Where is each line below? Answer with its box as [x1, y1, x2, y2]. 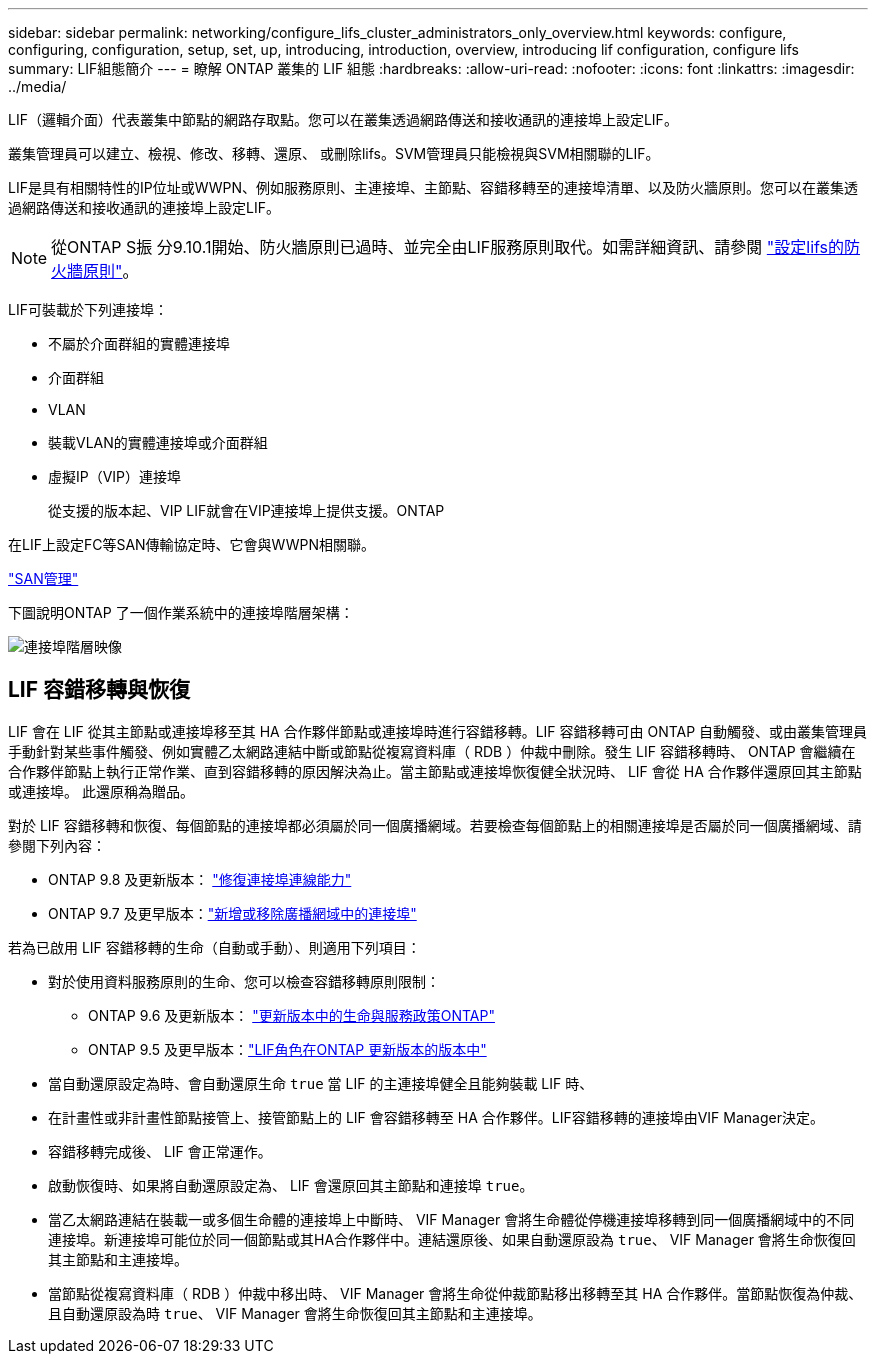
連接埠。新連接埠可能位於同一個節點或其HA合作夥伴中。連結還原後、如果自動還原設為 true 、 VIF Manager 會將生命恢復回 [48, 1230, 856, 1248]
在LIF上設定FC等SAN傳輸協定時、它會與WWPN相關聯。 [8, 536, 376, 553]
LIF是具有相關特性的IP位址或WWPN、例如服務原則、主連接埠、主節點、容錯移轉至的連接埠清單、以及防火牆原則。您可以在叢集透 [8, 179, 859, 196]
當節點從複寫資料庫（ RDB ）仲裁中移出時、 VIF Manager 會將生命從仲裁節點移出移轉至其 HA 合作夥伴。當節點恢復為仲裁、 [48, 1284, 863, 1302]
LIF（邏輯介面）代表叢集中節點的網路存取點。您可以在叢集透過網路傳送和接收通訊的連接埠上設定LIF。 [8, 111, 678, 128]
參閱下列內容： [8, 836, 106, 854]
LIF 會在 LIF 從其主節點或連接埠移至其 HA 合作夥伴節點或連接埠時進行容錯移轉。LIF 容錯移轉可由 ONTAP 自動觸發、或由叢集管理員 [8, 722, 868, 740]
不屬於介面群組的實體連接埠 [48, 335, 230, 352]
